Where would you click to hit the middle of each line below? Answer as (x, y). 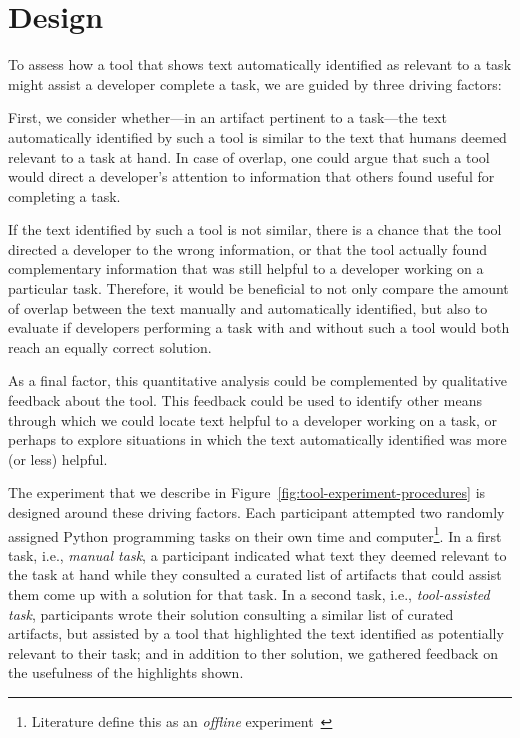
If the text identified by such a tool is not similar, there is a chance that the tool (255, 229)
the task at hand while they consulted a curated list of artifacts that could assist (255, 574)
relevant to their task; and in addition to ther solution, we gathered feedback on (253, 652)
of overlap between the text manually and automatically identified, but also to (248, 307)
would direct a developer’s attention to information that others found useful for (251, 176)
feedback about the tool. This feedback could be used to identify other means (245, 400)
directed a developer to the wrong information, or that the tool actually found (247, 248)
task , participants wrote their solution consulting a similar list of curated (231, 613)
